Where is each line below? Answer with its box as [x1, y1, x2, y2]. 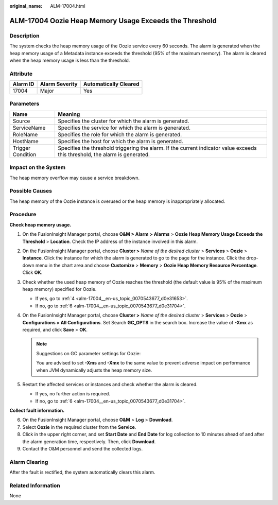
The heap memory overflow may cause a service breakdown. [9, 175, 140, 181]
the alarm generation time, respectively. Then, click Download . [22, 438, 156, 445]
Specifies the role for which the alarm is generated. [58, 131, 182, 138]
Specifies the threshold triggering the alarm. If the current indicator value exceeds [58, 144, 257, 151]
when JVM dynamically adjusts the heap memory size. [36, 367, 152, 373]
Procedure [9, 211, 37, 218]
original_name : [9, 3, 43, 9]
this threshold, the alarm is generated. [58, 151, 150, 158]
